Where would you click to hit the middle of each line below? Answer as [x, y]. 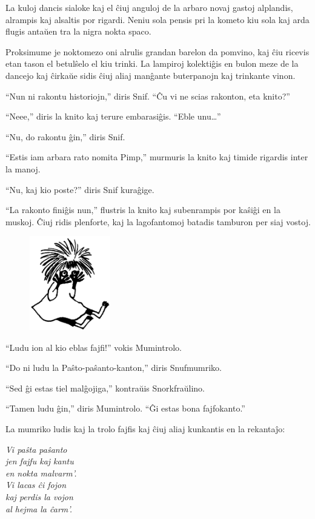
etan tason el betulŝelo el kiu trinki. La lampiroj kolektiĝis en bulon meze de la [152, 63]
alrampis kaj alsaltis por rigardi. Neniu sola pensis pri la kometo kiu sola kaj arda [157, 19]
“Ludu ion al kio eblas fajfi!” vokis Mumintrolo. [94, 347]
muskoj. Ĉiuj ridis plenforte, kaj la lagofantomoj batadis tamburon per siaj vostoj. [158, 221]
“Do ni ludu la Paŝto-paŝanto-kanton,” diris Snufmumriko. [114, 368]
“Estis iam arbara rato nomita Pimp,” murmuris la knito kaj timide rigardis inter [157, 157]
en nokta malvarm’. [41, 473]
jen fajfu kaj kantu [40, 461]
